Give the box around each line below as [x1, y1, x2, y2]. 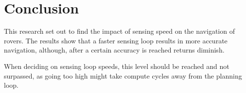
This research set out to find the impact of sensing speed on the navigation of [4, 26, 235, 36]
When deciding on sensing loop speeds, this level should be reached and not [4, 61, 229, 71]
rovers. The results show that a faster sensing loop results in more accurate [4, 35, 228, 45]
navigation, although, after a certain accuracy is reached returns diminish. [4, 45, 225, 55]
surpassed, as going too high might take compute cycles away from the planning [4, 70, 242, 80]
